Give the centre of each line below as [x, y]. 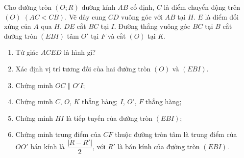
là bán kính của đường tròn [159, 147]
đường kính [98, 7]
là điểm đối [222, 16]
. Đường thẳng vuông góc [152, 26]
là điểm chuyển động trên [202, 7]
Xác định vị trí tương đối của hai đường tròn [83, 68]
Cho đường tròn [28, 7]
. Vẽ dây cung [85, 16]
